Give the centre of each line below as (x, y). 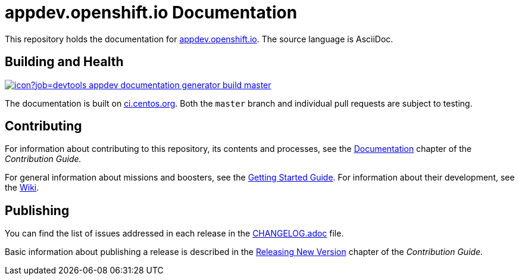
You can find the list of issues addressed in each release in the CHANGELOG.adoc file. (174, 234)
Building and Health (64, 62)
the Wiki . (22, 188)
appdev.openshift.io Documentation (151, 13)
